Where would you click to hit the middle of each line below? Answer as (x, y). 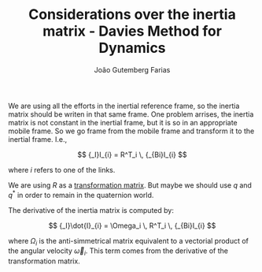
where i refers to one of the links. (62, 170)
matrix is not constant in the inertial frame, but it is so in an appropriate (123, 122)
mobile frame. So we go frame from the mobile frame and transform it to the (131, 131)
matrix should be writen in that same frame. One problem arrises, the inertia (131, 114)
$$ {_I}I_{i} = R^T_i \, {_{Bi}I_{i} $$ (132, 155)
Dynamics (132, 48)
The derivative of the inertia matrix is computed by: (91, 210)
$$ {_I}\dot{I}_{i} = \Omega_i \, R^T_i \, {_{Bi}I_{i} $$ (132, 225)
